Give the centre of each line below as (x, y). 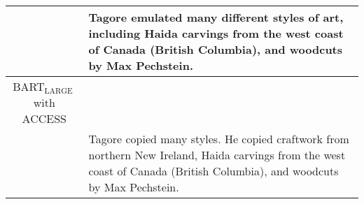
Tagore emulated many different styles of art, (216, 17)
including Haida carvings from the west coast (216, 33)
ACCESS (44, 118)
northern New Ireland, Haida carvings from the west (217, 155)
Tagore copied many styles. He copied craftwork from (219, 139)
